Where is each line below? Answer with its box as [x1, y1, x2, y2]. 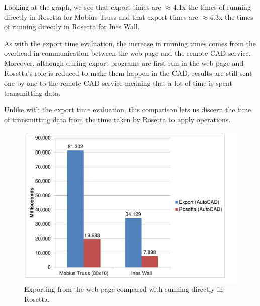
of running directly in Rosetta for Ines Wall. [4, 21, 140, 32]
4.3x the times [210, 11, 253, 22]
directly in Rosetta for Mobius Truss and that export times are [4, 11, 198, 22]
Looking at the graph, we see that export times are [4, 2, 161, 12]
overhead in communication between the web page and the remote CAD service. [4, 48, 251, 58]
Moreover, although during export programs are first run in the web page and [4, 57, 244, 68]
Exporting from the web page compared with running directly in [24, 284, 223, 294]
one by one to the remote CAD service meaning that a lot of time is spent [4, 78, 232, 88]
